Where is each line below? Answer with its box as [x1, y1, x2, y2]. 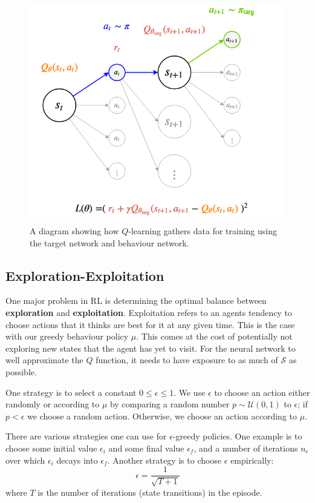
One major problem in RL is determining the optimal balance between [5, 294, 267, 307]
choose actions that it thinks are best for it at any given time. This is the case [5, 318, 295, 330]
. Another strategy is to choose [107, 453, 222, 466]
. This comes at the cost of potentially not [136, 330, 293, 343]
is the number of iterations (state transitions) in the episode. [37, 485, 262, 498]
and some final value [108, 441, 184, 454]
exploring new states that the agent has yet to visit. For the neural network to [5, 341, 296, 354]
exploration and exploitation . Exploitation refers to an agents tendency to [5, 306, 292, 319]
